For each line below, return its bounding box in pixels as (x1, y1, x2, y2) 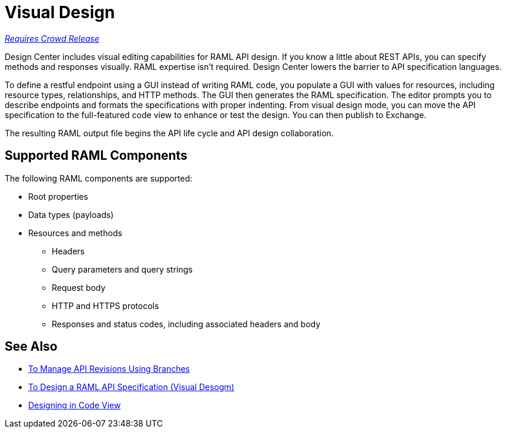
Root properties (28, 191, 88, 202)
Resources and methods (28, 227, 122, 238)
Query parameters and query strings (52, 264, 193, 274)
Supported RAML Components (5, 148, 187, 163)
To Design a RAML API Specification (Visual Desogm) (28, 382, 234, 392)
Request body (52, 282, 106, 293)
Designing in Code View (28, 400, 121, 411)
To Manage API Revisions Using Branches (28, 364, 190, 374)
